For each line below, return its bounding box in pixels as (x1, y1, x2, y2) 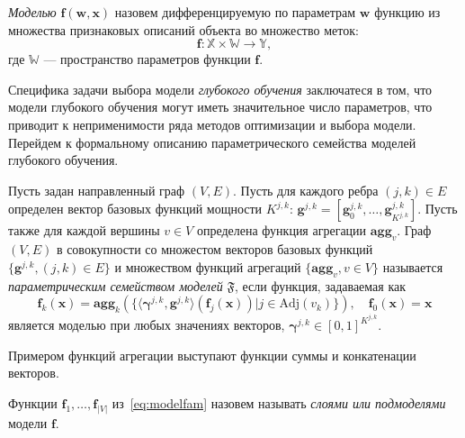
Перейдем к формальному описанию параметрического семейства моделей (8, 132, 416, 151)
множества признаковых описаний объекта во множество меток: (8, 20, 359, 39)
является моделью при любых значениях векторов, (8, 315, 285, 334)
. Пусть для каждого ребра (233, 180, 379, 199)
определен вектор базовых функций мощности (8, 199, 263, 218)
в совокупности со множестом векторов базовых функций (56, 240, 373, 259)
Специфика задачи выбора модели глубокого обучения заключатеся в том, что (8, 79, 433, 98)
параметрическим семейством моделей (8, 276, 223, 295)
